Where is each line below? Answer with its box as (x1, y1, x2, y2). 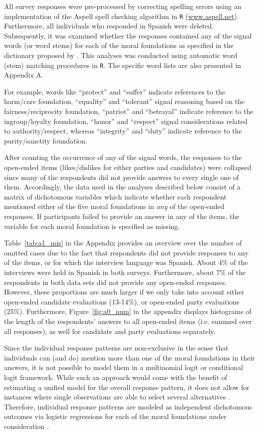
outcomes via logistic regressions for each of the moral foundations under (4, 411, 227, 421)
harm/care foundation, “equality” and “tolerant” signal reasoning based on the (4, 96, 245, 106)
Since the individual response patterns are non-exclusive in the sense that (4, 342, 229, 353)
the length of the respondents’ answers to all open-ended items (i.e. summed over (4, 315, 252, 326)
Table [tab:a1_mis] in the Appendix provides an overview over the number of (4, 237, 242, 248)
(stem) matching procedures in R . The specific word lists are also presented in (4, 59, 241, 70)
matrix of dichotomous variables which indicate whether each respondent (4, 191, 227, 201)
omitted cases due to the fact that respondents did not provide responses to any (4, 247, 249, 257)
